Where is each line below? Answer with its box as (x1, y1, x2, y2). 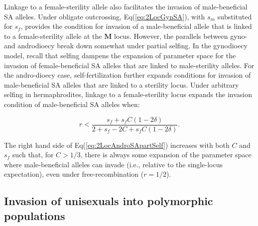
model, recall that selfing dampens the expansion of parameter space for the (4, 50, 236, 60)
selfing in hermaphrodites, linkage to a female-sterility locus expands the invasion (4, 89, 252, 100)
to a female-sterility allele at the (4, 30, 102, 41)
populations (4, 208, 65, 223)
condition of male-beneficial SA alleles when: (4, 99, 140, 109)
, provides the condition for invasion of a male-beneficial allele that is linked (20, 21, 252, 31)
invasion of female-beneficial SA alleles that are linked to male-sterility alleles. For (4, 60, 255, 70)
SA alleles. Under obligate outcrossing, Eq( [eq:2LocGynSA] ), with (4, 11, 205, 21)
